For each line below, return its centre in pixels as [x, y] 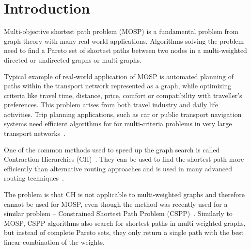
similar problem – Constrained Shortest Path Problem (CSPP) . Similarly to [118, 213]
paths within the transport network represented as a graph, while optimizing [118, 86]
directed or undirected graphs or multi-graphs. [73, 59]
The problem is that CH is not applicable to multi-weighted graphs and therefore [124, 194]
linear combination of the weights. [54, 242]
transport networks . [35, 133]
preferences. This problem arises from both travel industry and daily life [111, 105]
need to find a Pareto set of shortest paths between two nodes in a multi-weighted [125, 50]
